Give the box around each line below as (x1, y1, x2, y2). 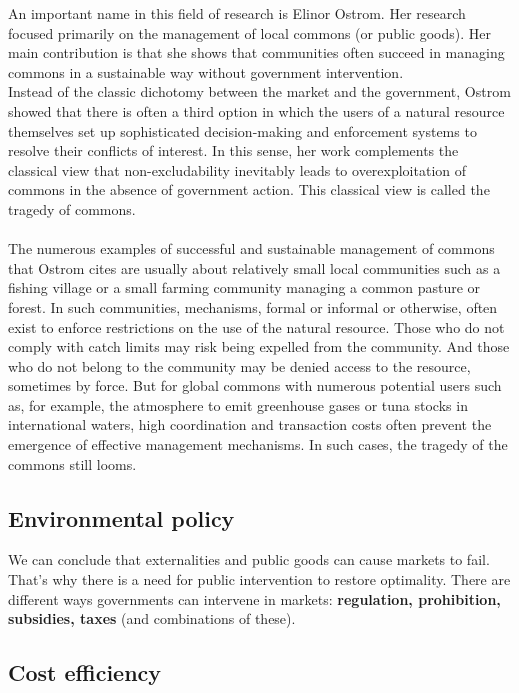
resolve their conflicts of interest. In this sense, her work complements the (8, 140, 459, 161)
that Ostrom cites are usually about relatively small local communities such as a (8, 257, 501, 278)
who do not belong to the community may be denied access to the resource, (8, 355, 471, 376)
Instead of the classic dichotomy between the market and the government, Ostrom (8, 81, 511, 102)
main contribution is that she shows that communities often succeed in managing (8, 42, 505, 63)
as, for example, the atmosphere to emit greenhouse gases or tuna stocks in (8, 394, 468, 415)
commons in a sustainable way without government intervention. (8, 61, 404, 82)
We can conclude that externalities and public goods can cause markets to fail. (8, 549, 490, 570)
